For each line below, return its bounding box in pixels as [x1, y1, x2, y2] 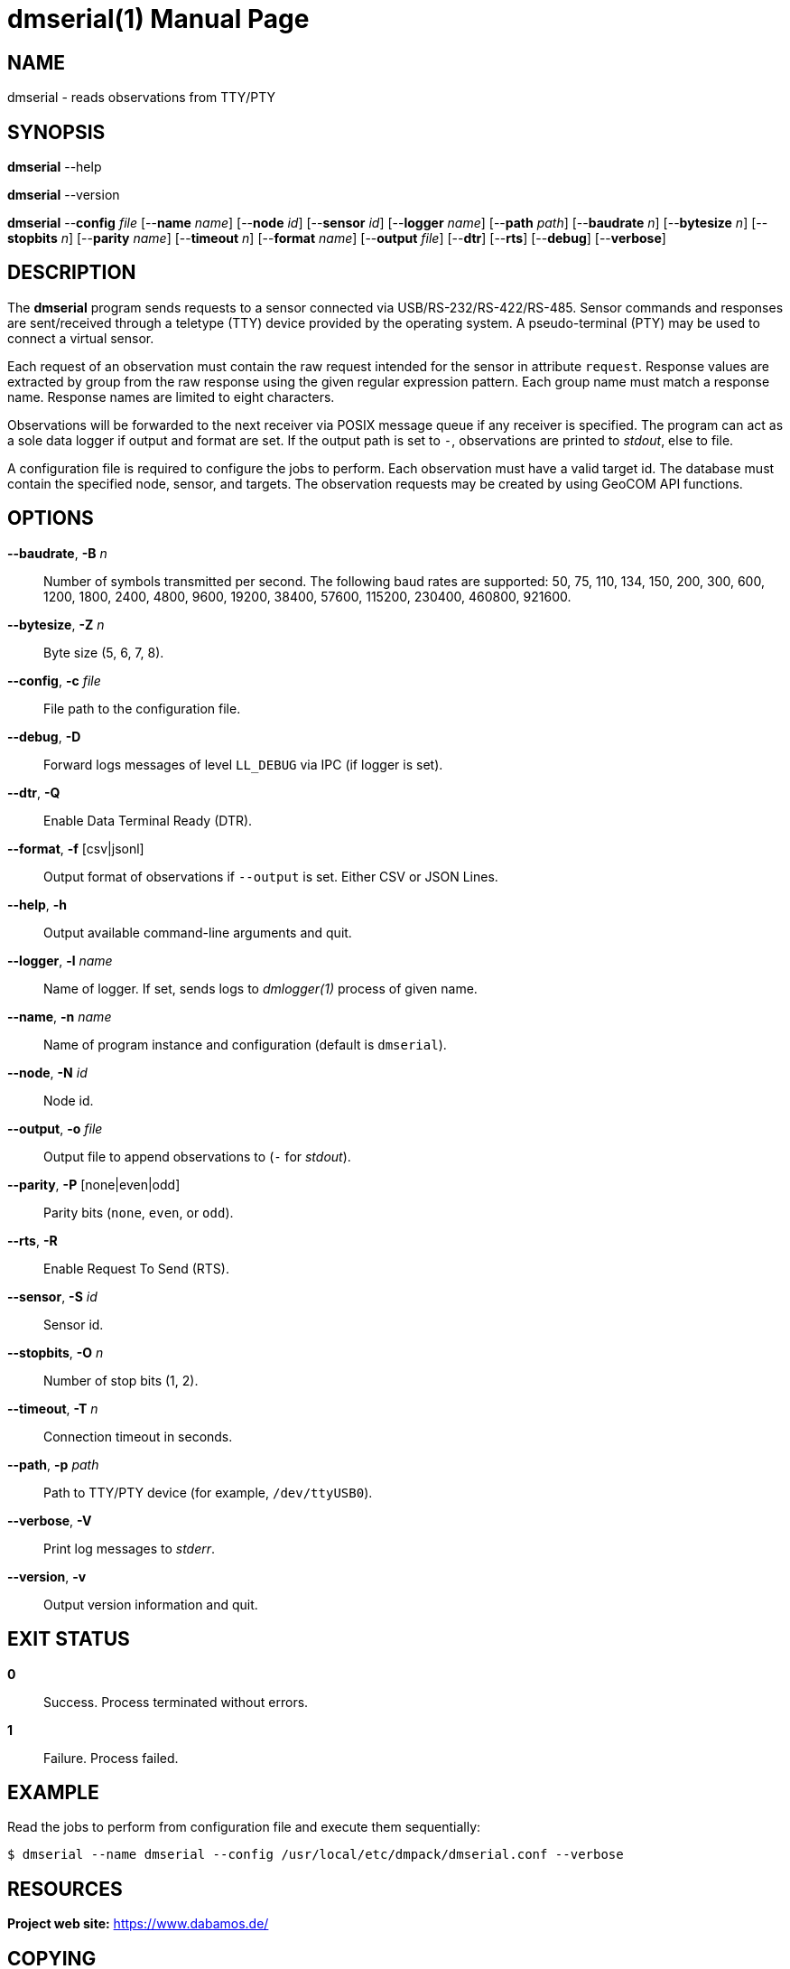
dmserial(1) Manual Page [7, 4, 310, 34]
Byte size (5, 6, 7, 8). [43, 644, 164, 660]
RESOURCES [7, 1877, 123, 1900]
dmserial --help [7, 159, 102, 175]
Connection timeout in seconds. [43, 1428, 233, 1444]
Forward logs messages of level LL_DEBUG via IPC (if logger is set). [43, 756, 443, 772]
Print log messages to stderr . [43, 1540, 216, 1556]
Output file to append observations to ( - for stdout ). [43, 1148, 351, 1164]
